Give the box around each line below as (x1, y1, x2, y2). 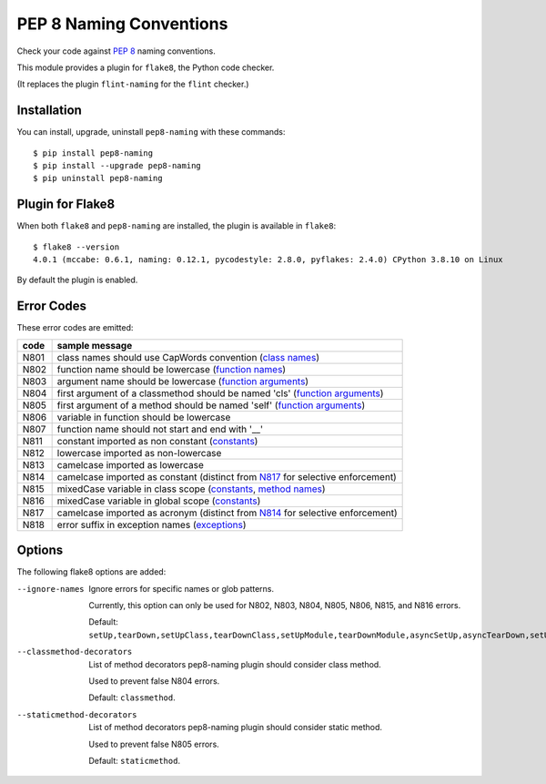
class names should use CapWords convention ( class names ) (56, 351, 320, 363)
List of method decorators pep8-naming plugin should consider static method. (88, 722, 382, 733)
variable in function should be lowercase (56, 411, 231, 423)
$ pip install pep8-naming (33, 148, 154, 158)
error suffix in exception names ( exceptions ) (56, 518, 247, 531)
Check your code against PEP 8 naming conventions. (16, 46, 216, 56)
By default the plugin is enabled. (16, 274, 138, 286)
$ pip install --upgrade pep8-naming (33, 160, 202, 171)
